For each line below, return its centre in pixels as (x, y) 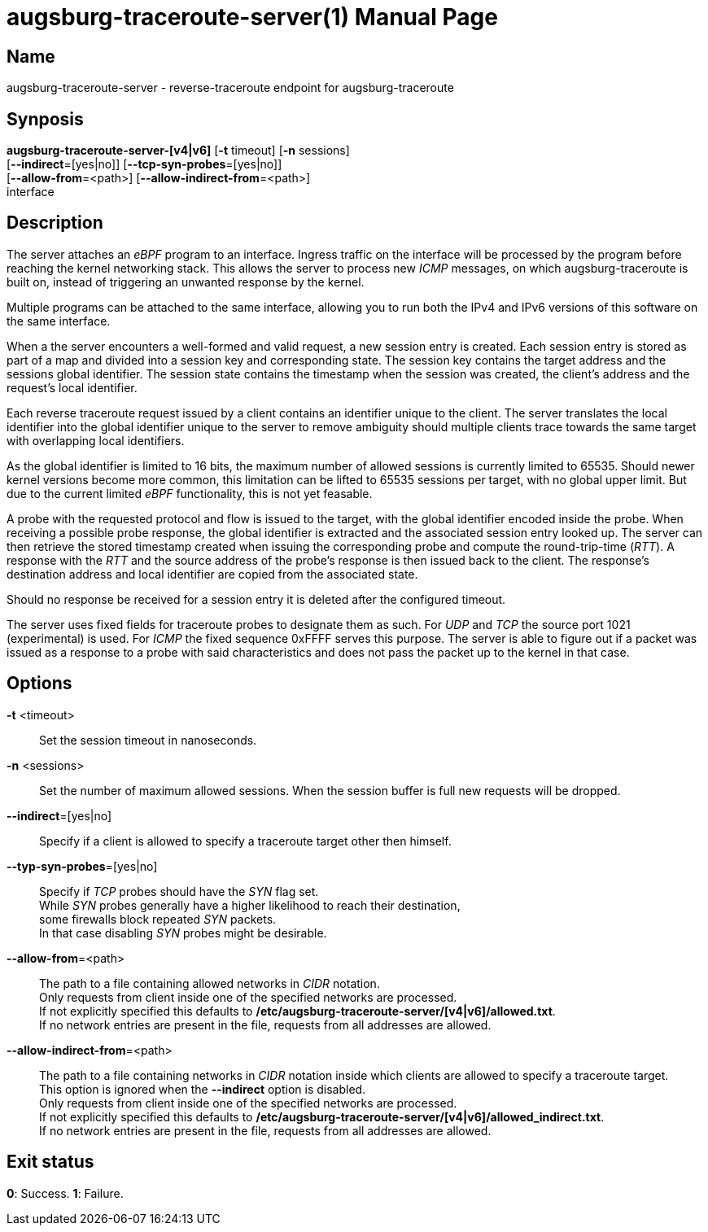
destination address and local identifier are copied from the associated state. (212, 574)
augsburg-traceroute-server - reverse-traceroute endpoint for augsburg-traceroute (230, 88)
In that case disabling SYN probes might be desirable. (183, 933)
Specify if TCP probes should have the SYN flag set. (179, 891)
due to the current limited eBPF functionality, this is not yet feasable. (190, 493)
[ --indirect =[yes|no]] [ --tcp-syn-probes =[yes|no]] (144, 164)
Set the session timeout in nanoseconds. (148, 740)
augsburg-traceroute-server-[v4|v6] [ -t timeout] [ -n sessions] (178, 151)
